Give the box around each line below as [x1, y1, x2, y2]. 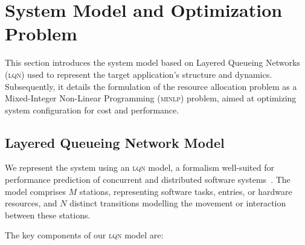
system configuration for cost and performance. [5, 103, 179, 116]
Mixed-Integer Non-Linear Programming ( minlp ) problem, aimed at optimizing [5, 92, 297, 104]
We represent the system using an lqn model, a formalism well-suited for [5, 161, 275, 174]
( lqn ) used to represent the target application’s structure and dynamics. [5, 68, 272, 80]
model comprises [5, 185, 66, 197]
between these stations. [5, 208, 91, 221]
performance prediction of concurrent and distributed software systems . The [5, 173, 291, 186]
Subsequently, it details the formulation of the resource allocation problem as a [5, 80, 297, 92]
